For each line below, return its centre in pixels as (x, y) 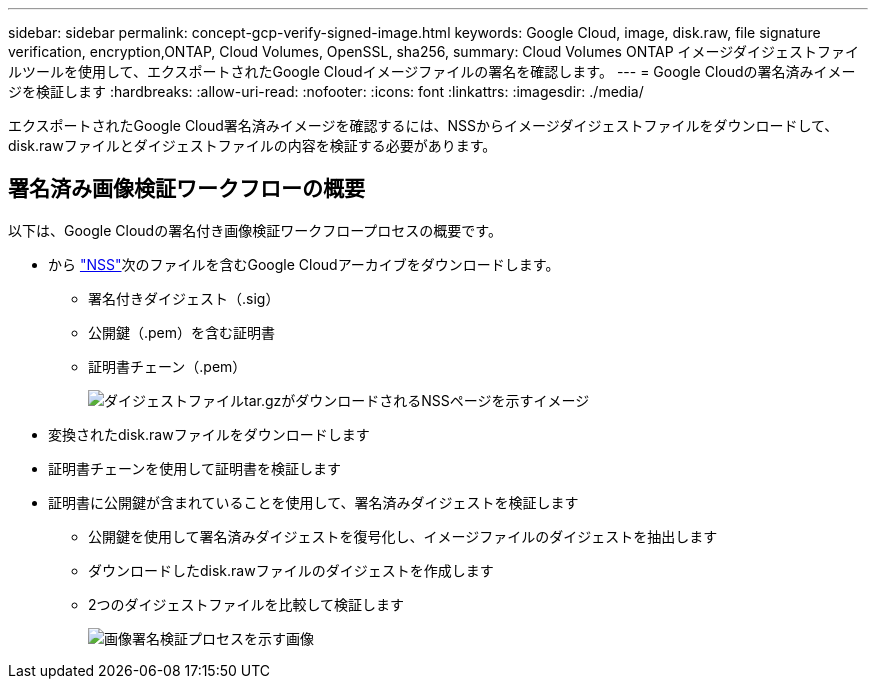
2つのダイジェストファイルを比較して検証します (246, 604)
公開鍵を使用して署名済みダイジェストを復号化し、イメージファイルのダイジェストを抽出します (403, 536)
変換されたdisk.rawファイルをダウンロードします (209, 434)
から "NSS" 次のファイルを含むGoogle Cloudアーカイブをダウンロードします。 (304, 264)
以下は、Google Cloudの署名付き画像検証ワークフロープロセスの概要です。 (255, 230)
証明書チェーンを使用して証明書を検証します (194, 468)
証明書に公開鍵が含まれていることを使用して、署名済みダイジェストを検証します (313, 502)
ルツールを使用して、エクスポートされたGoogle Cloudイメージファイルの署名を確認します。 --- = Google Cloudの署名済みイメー (432, 71)
